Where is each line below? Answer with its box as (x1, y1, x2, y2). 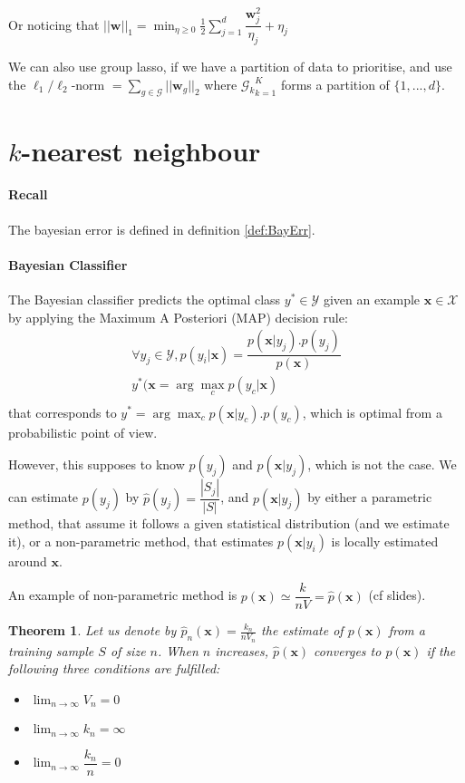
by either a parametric (307, 488, 432, 507)
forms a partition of (280, 74, 390, 93)
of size (110, 641, 146, 660)
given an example (323, 290, 421, 309)
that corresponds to (8, 402, 117, 421)
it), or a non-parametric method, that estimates (8, 531, 274, 550)
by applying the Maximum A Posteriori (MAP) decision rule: (8, 307, 348, 326)
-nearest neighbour (21, 131, 261, 169)
